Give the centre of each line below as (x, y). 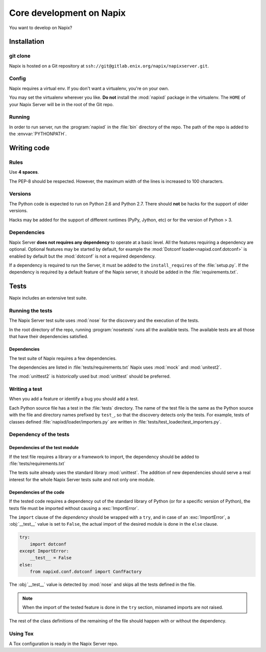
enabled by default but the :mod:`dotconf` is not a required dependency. (83, 256)
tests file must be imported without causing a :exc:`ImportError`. (74, 508)
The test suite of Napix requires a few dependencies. (63, 358)
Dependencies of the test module (44, 448)
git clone (20, 56)
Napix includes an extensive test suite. (48, 298)
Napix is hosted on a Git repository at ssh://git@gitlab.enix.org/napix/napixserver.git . (109, 66)
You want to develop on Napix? (41, 28)
